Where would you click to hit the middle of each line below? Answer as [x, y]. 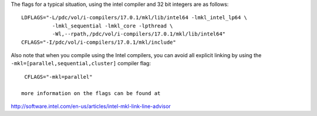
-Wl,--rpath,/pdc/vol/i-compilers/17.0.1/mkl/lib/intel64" [139, 34]
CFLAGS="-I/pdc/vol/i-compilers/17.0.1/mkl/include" [99, 42]
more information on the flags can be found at [91, 93]
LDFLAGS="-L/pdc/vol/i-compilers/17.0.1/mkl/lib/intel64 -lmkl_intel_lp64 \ [134, 18]
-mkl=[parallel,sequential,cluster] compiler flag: [81, 64]
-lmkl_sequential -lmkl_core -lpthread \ [112, 26]
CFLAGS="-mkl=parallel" [58, 77]
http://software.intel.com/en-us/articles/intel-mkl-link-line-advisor [91, 106]
